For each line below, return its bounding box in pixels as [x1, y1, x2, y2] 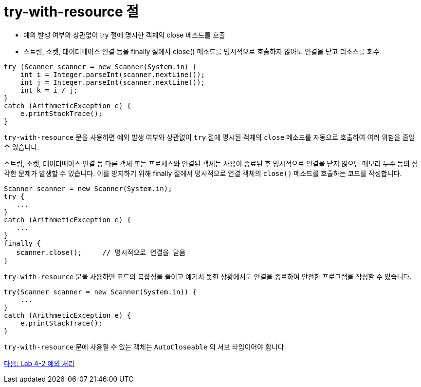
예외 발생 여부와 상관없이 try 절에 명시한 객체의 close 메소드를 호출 [23, 30, 225, 39]
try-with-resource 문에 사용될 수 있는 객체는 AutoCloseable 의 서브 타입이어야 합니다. [4, 342, 286, 351]
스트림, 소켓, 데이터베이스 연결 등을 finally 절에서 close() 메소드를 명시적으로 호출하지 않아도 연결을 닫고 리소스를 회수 [23, 47, 380, 56]
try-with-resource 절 [4, 3, 139, 20]
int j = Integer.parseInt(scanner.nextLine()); [20, 78, 205, 86]
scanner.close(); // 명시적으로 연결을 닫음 [16, 248, 186, 256]
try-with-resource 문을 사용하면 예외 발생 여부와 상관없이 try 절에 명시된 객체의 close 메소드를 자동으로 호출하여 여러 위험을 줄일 [4, 133, 415, 141]
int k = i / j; [20, 86, 78, 94]
